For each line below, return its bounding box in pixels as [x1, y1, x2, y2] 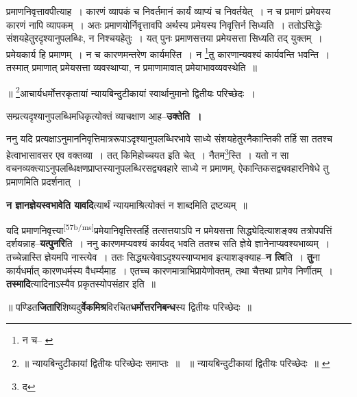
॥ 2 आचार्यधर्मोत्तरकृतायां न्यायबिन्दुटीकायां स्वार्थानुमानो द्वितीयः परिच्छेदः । [6, 84, 256, 100]
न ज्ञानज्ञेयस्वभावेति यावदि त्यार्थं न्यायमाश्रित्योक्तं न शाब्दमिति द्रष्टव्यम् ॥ [6, 197, 247, 212]
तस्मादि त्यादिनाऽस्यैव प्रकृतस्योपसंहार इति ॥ [6, 277, 156, 291]
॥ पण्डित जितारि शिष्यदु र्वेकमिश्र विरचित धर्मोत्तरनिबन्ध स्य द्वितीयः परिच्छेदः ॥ [6, 299, 252, 313]
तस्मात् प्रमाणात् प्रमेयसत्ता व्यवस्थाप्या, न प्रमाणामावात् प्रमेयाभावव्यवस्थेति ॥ [6, 60, 257, 75]
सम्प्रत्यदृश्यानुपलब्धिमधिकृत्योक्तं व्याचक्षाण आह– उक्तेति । [6, 108, 202, 123]
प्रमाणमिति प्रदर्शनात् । [6, 174, 82, 188]
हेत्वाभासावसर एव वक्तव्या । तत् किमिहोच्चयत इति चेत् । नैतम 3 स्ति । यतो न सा [6, 146, 289, 162]
